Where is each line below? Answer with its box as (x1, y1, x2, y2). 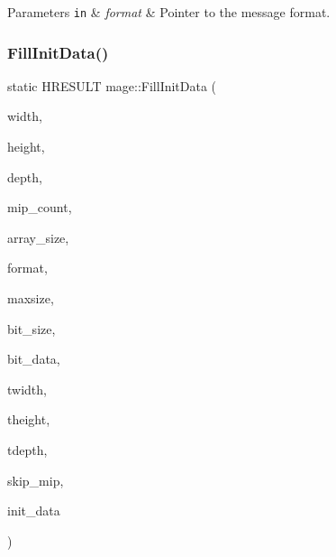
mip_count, (7, 198, 72, 217)
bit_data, (7, 349, 60, 368)
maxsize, (7, 289, 54, 308)
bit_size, (7, 319, 56, 338)
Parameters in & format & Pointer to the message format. (7, 3, 331, 21)
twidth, (7, 379, 47, 398)
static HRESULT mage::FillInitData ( (7, 76, 217, 95)
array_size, (7, 227, 69, 246)
